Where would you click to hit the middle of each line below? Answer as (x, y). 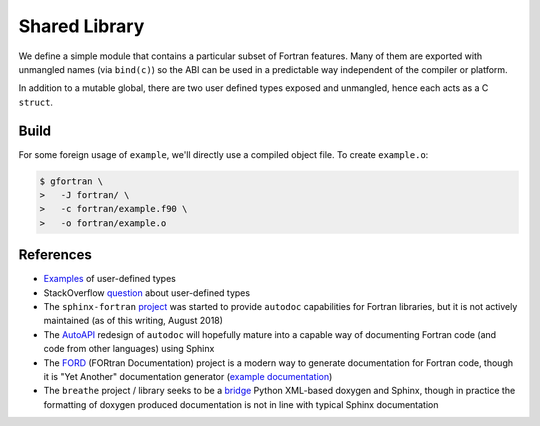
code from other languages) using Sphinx (129, 349)
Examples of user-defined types (110, 279)
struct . (36, 102)
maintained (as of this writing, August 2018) (133, 321)
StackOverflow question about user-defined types (146, 292)
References (55, 255)
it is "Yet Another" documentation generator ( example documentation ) (188, 377)
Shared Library (81, 26)
